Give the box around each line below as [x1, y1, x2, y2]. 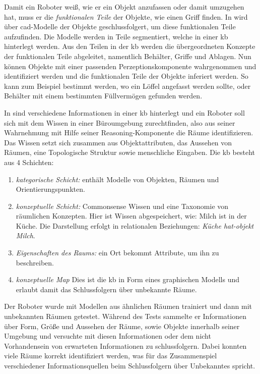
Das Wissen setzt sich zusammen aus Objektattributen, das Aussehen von [4, 137, 232, 147]
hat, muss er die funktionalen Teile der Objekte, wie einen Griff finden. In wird [4, 11, 248, 22]
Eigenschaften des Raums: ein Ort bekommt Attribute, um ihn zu [16, 247, 219, 258]
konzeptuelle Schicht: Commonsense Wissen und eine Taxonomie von [16, 200, 229, 211]
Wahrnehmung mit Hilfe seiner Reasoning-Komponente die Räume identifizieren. [4, 127, 253, 138]
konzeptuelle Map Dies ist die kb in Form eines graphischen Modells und [16, 274, 240, 285]
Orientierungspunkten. [16, 184, 85, 194]
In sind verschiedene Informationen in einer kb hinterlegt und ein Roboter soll [4, 107, 245, 118]
